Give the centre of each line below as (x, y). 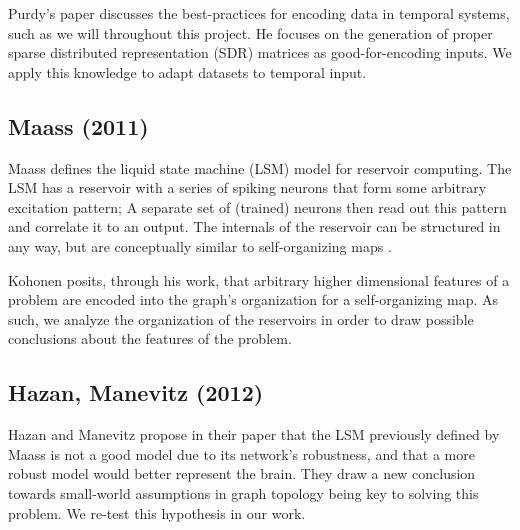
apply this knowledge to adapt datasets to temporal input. (187, 71)
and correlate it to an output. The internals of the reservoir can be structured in (254, 226)
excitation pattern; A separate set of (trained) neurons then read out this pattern (257, 206)
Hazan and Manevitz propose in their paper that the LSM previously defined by (254, 434)
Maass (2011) (78, 125)
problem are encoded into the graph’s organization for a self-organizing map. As (253, 299)
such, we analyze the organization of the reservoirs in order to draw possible (241, 318)
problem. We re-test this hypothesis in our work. (157, 512)
